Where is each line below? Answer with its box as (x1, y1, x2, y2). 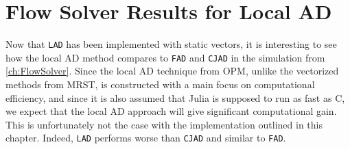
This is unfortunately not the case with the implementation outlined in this (5, 117, 323, 131)
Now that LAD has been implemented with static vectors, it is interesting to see (5, 37, 337, 51)
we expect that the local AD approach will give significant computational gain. (5, 104, 337, 118)
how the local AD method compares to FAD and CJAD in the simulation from (5, 50, 325, 64)
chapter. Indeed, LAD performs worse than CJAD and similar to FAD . (5, 131, 286, 145)
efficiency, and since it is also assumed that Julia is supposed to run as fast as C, (5, 90, 345, 105)
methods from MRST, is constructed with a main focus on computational (5, 77, 315, 92)
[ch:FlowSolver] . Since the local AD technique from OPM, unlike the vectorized (5, 64, 339, 78)
